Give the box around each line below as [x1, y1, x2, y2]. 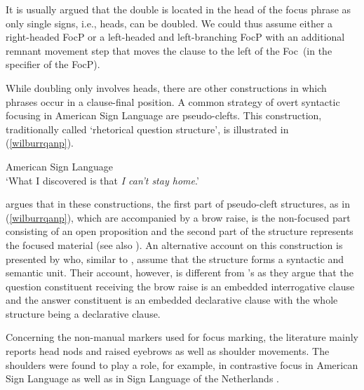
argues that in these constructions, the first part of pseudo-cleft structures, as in [6, 196, 350, 211]
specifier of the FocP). [6, 57, 100, 72]
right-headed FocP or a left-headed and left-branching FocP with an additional [6, 29, 345, 44]
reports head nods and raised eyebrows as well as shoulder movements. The [6, 344, 330, 358]
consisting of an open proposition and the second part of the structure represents [6, 224, 353, 238]
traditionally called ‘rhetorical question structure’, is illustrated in [6, 121, 289, 136]
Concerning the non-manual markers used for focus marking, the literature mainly [6, 330, 358, 344]
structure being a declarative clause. [6, 306, 161, 321]
